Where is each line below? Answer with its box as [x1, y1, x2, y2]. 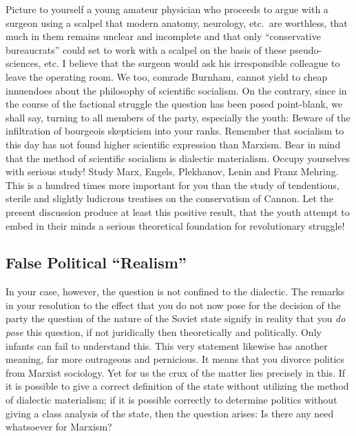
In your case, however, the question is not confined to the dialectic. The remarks [6, 284, 345, 299]
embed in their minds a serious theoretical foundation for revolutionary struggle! [6, 218, 345, 232]
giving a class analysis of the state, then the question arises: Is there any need [6, 406, 334, 420]
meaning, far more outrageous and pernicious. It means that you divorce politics [6, 352, 345, 366]
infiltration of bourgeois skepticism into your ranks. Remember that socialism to [6, 123, 344, 138]
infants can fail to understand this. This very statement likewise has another [6, 338, 328, 353]
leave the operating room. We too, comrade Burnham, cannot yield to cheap [6, 69, 328, 83]
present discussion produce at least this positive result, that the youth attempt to [6, 204, 350, 219]
